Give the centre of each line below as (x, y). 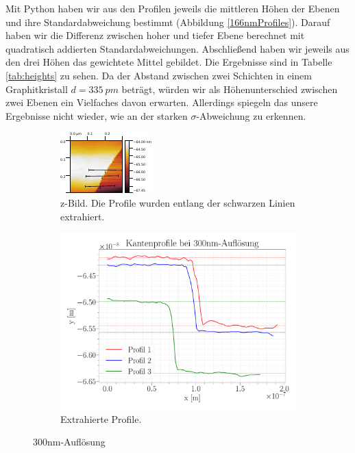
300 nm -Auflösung (69, 442)
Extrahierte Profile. (101, 418)
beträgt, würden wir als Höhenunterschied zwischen (230, 89)
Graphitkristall (37, 89)
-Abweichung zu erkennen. (251, 115)
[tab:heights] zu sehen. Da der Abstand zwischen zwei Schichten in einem (159, 75)
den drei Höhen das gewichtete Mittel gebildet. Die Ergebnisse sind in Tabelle (169, 62)
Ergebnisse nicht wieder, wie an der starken (97, 115)
